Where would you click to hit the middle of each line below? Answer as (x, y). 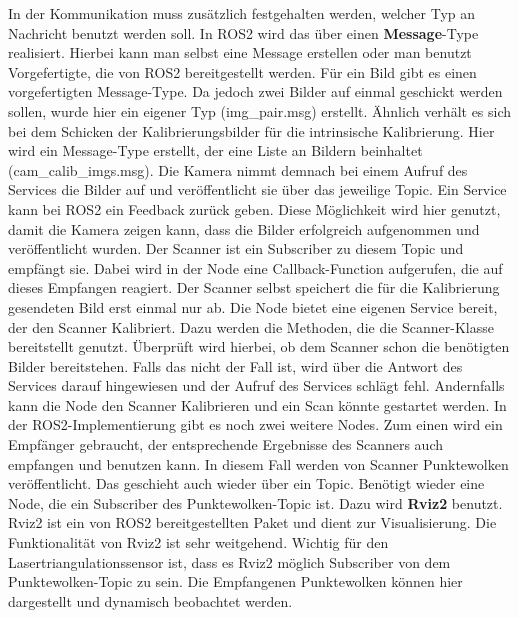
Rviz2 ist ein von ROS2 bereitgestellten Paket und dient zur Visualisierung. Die (252, 522)
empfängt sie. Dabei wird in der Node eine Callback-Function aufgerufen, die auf (255, 267)
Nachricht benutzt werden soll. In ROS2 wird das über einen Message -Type (243, 32)
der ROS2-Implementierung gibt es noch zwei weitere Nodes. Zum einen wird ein (255, 424)
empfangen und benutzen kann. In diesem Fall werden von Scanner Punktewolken (258, 463)
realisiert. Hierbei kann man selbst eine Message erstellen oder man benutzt (240, 52)
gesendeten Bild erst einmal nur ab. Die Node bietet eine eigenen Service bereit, (253, 306)
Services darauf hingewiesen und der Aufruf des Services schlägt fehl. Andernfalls (256, 385)
